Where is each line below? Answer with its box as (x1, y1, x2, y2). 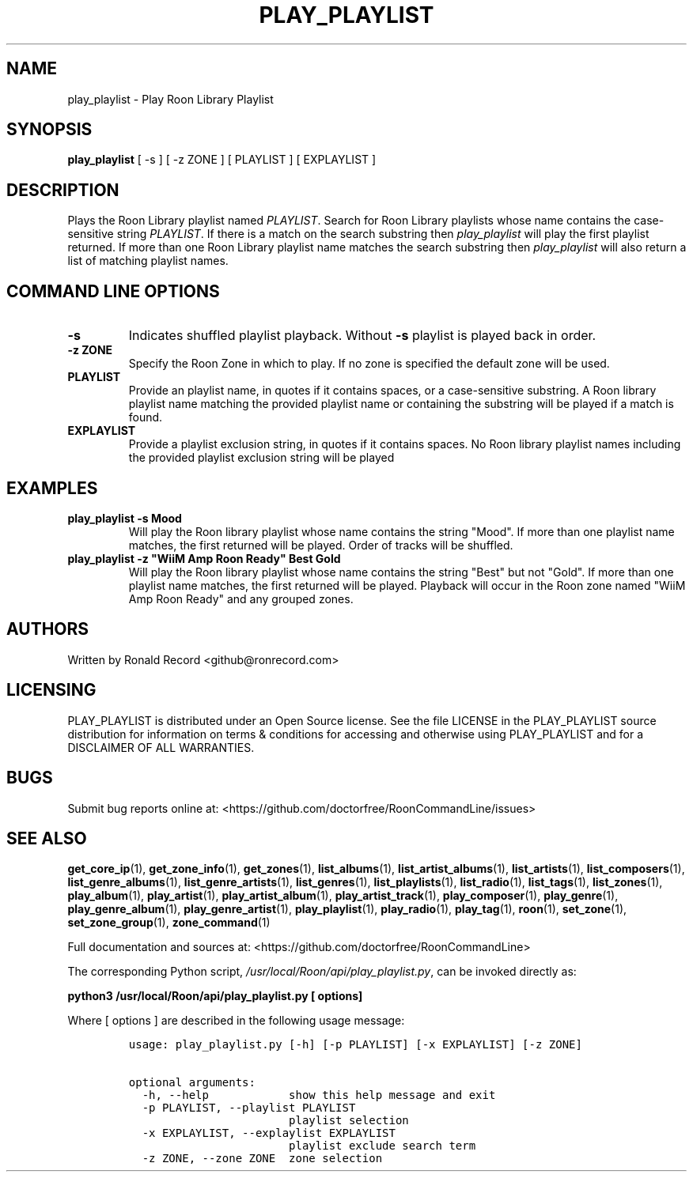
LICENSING (6, 680, 97, 700)
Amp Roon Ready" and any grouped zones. (128, 591, 354, 606)
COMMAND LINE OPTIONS (6, 281, 220, 301)
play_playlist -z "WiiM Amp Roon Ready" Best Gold (67, 551, 341, 565)
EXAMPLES (6, 478, 98, 498)
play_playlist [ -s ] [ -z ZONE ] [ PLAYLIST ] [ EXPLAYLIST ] (67, 153, 377, 167)
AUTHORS (6, 619, 89, 640)
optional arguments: (128, 1076, 256, 1089)
